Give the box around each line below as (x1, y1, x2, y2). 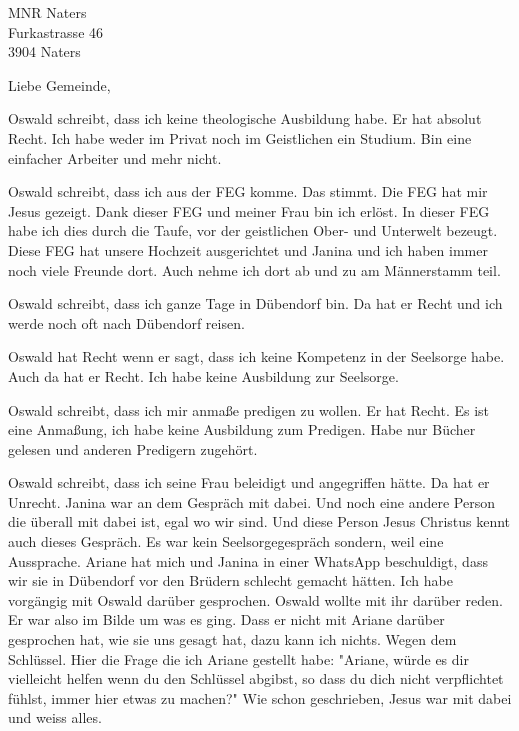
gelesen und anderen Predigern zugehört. (8, 438, 258, 459)
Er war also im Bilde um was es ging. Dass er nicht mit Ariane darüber (8, 609, 445, 630)
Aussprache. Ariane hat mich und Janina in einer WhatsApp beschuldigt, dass (8, 550, 488, 571)
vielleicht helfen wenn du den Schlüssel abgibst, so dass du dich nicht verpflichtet (8, 668, 504, 689)
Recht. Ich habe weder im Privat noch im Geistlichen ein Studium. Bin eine (8, 127, 472, 148)
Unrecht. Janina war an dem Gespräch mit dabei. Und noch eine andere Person (8, 491, 495, 512)
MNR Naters (8, 2, 87, 22)
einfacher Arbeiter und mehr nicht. (8, 147, 222, 168)
